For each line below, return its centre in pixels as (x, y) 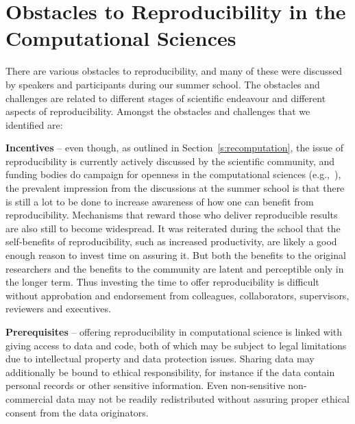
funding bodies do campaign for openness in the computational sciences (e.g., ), (173, 174)
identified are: (34, 124)
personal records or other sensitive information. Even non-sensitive (145, 385)
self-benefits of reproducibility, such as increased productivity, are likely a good (171, 241)
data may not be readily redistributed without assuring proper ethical (203, 398)
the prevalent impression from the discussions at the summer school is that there (175, 188)
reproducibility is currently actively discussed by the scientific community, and (170, 161)
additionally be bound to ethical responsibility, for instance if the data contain (170, 372)
